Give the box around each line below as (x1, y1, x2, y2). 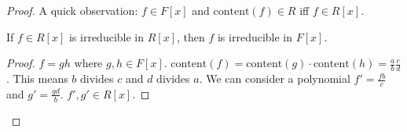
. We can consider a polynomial (199, 70, 350, 87)
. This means (6, 70, 68, 87)
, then (176, 28, 205, 45)
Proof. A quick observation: (6, 2, 138, 18)
